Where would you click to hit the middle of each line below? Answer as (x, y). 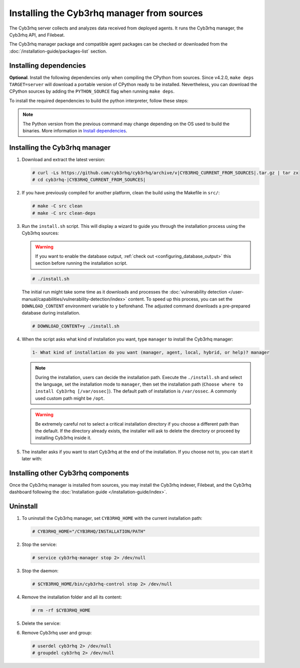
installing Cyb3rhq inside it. (63, 438)
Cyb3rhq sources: (40, 233)
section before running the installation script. (81, 263)
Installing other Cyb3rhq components (69, 473)
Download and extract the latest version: (63, 159)
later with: (32, 459)
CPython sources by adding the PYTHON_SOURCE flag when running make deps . (92, 91)
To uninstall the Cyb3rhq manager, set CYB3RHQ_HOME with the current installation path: (112, 518)
